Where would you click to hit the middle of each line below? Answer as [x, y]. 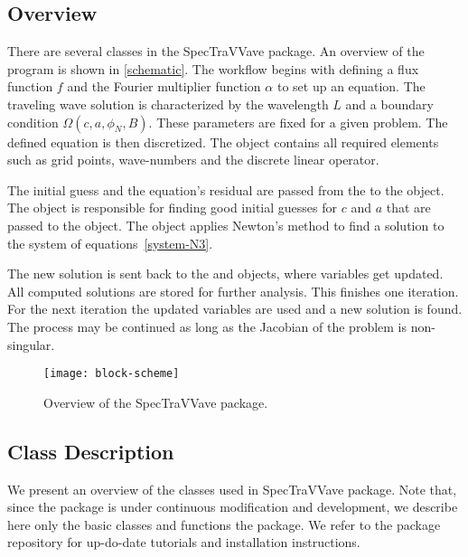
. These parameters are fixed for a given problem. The [298, 122]
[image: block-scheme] [112, 374]
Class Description [91, 451]
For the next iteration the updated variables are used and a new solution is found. [235, 309]
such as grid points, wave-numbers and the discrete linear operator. [193, 160]
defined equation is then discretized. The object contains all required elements [223, 142]
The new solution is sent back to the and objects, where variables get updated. [225, 274]
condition [33, 122]
